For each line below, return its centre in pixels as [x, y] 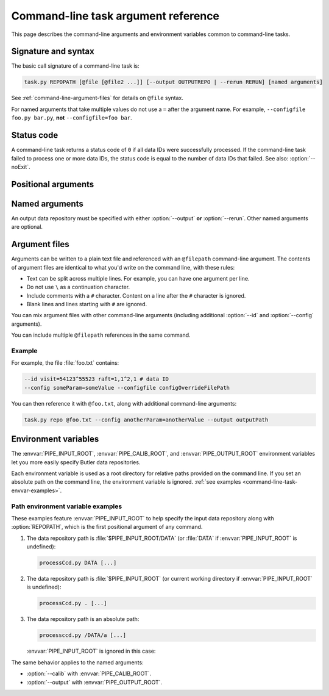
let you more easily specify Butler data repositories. [76, 462]
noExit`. [21, 167]
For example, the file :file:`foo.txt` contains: [65, 363]
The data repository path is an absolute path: [83, 619]
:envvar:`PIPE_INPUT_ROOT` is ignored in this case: [91, 651]
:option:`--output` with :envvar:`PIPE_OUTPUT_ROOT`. [94, 682]
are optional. [27, 227]
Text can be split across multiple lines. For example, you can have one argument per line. [138, 278]
